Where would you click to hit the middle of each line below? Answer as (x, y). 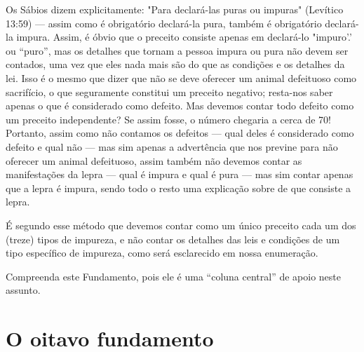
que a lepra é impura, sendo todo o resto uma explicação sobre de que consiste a (178, 188)
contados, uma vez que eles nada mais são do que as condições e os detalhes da (175, 64)
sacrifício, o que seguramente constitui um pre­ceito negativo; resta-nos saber (169, 92)
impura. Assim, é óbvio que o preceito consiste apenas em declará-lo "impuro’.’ (184, 37)
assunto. (23, 290)
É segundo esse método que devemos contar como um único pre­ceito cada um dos (181, 225)
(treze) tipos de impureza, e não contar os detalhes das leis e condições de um (173, 239)
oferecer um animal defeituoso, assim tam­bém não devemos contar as (154, 160)
